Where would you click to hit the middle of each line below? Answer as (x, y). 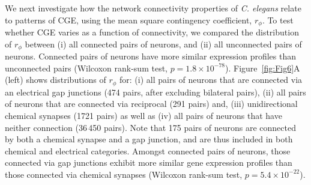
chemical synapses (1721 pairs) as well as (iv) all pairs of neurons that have (143, 115)
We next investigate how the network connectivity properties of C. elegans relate (153, 8)
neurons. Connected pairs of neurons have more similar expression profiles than (150, 56)
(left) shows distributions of (56, 80)
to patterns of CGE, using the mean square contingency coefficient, (128, 20)
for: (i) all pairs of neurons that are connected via (211, 80)
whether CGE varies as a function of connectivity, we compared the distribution (152, 32)
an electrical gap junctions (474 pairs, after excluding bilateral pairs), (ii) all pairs (155, 92)
